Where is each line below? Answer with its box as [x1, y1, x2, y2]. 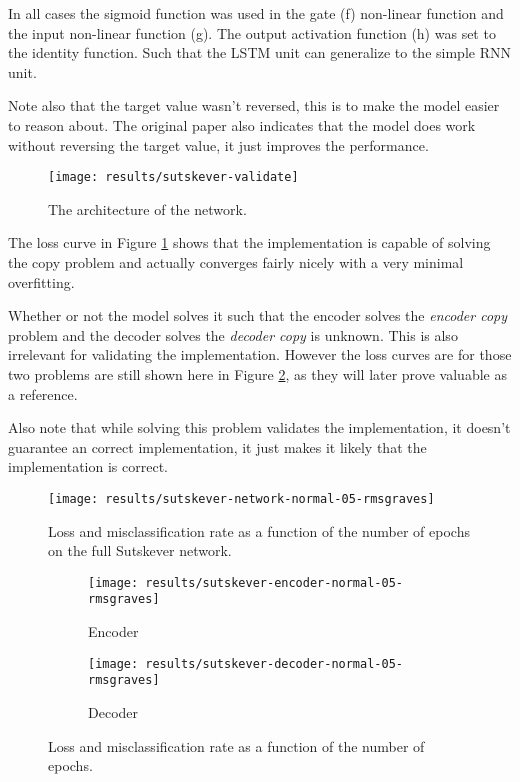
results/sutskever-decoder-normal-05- [145, 656, 403, 671]
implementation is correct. [8, 456, 168, 477]
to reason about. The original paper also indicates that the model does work [8, 114, 476, 135]
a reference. [8, 383, 78, 404]
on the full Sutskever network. [48, 540, 232, 561]
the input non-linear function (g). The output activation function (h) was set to [8, 22, 496, 43]
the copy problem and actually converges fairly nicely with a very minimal [8, 252, 464, 272]
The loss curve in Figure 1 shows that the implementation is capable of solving [8, 232, 491, 253]
